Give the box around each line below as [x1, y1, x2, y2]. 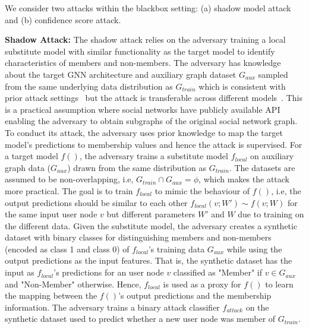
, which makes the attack [198, 173, 289, 185]
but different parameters [106, 208, 196, 220]
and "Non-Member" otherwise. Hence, [5, 277, 141, 290]
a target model [5, 150, 58, 162]
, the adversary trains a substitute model [79, 150, 228, 162]
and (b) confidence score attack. [5, 13, 121, 26]
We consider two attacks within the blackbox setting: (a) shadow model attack [5, 2, 291, 14]
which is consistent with [198, 80, 286, 92]
